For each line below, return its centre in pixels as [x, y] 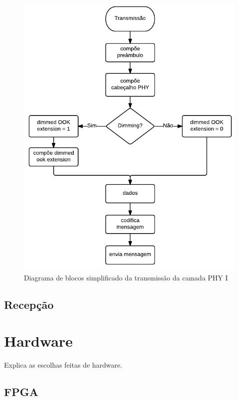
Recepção [29, 304]
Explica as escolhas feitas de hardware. [63, 365]
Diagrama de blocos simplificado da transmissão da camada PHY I [126, 277]
